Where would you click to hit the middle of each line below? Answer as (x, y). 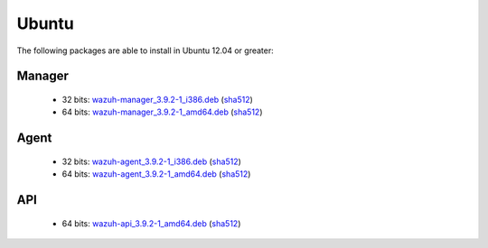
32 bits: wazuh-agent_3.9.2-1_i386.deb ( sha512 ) (151, 161)
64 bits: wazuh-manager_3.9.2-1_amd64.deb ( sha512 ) (162, 112)
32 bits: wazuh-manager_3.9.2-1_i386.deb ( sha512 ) (157, 99)
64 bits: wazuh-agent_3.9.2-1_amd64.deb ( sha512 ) (156, 174)
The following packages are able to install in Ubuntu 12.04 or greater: (145, 51)
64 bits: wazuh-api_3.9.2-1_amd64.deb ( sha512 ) (151, 223)
